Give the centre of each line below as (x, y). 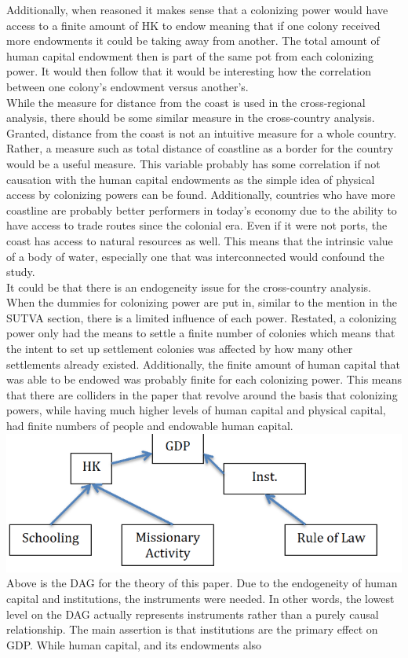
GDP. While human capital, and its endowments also (134, 644)
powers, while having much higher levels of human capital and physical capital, (196, 410)
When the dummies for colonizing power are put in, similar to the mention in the (202, 302)
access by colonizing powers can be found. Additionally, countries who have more (201, 195)
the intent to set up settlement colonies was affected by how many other (180, 349)
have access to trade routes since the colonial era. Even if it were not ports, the (197, 225)
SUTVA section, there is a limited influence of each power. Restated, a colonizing (202, 317)
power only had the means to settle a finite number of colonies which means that (201, 333)
